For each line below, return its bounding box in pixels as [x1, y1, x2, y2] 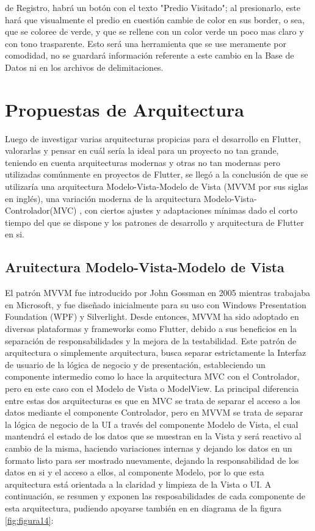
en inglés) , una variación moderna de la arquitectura [5, 192, 201, 204]
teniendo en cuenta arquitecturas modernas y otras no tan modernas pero [5, 156, 280, 168]
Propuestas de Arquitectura [5, 96, 244, 121]
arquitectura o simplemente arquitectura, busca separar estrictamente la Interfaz [5, 346, 306, 359]
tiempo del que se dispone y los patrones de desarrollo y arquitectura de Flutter [5, 215, 304, 228]
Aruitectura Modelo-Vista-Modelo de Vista [5, 258, 284, 276]
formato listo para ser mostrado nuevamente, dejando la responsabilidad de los [5, 453, 299, 466]
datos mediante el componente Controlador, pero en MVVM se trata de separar [5, 406, 303, 419]
